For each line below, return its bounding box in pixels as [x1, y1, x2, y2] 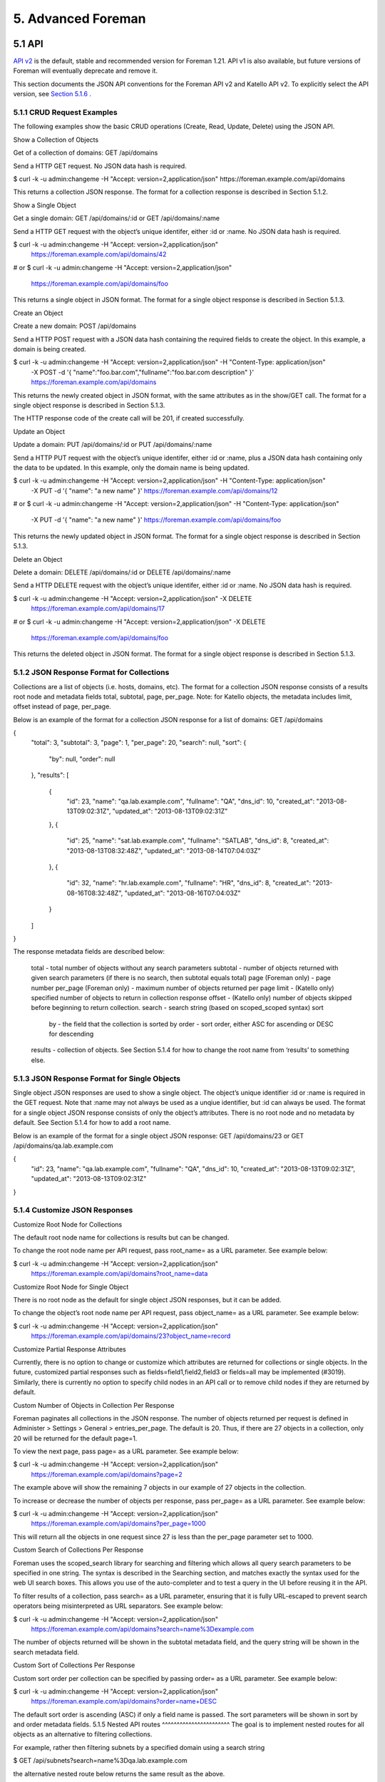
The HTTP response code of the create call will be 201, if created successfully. [13, 414, 245, 423]
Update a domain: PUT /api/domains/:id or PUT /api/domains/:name [13, 441, 212, 449]
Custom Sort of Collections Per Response [13, 1661, 135, 1669]
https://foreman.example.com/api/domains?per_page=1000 [31, 1519, 206, 1528]
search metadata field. [13, 1647, 80, 1657]
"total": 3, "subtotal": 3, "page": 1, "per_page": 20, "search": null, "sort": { [31, 738, 247, 747]
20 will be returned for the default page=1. [13, 1433, 138, 1443]
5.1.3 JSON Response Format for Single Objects [13, 1073, 181, 1083]
